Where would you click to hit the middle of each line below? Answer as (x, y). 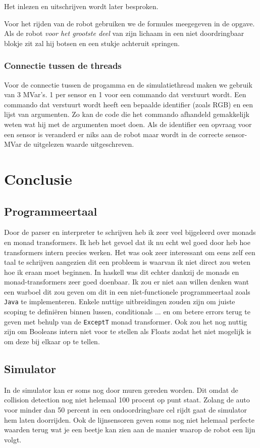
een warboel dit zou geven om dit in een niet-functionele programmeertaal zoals (127, 291)
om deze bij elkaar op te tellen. (52, 341)
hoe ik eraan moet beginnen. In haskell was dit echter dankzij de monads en (122, 272)
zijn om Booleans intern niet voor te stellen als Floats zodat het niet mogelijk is (128, 331)
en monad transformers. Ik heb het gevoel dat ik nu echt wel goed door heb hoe (127, 242)
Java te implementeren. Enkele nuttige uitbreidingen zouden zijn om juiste (120, 301)
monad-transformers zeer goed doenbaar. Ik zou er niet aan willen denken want (126, 282)
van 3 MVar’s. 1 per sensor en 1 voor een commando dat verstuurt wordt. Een (125, 94)
